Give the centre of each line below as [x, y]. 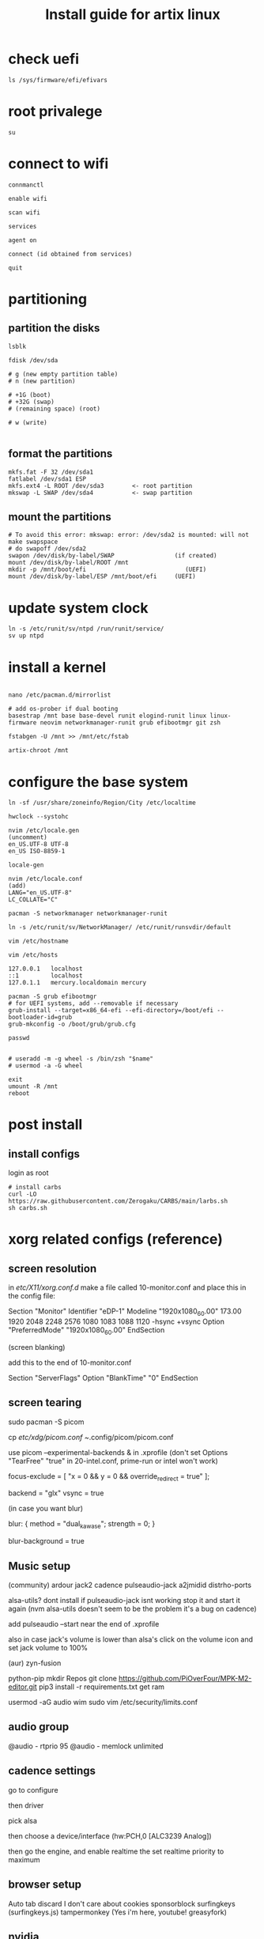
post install [45, 1125]
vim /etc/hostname [38, 941]
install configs [44, 1153]
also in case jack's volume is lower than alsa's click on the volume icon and [130, 1639]
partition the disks [54, 329]
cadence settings [52, 1771]
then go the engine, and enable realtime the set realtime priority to [116, 1851]
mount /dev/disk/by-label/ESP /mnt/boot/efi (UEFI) [102, 576]
